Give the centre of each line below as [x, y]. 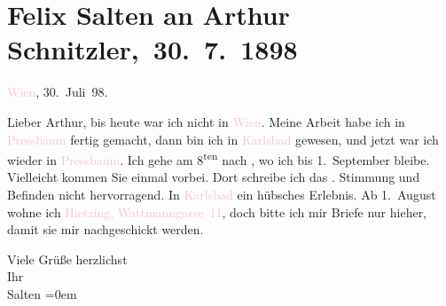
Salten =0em [42, 293]
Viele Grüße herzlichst [67, 259]
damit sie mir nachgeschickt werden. [106, 229]
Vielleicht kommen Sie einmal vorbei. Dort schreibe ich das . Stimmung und [214, 177]
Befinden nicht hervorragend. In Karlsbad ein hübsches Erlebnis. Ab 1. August [222, 194]
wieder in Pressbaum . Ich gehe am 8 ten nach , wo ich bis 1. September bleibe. [219, 158]
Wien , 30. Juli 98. [58, 92]
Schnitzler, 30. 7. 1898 [153, 49]
